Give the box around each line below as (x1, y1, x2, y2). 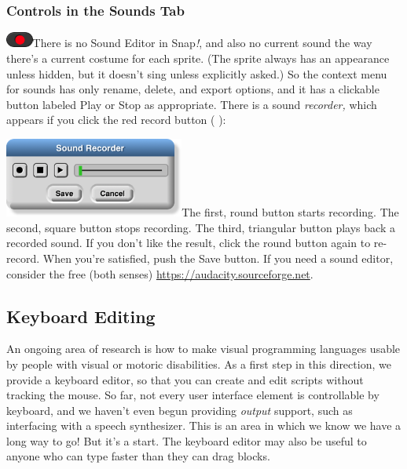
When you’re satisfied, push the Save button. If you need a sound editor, (42, 249, 394, 266)
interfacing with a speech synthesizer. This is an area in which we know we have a (6, 417, 401, 434)
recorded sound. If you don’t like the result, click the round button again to (6, 234, 371, 251)
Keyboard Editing (6, 304, 156, 328)
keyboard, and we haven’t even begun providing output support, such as (6, 402, 353, 418)
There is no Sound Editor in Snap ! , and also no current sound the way (32, 35, 372, 51)
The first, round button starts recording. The (181, 204, 399, 220)
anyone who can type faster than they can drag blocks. (6, 448, 270, 464)
